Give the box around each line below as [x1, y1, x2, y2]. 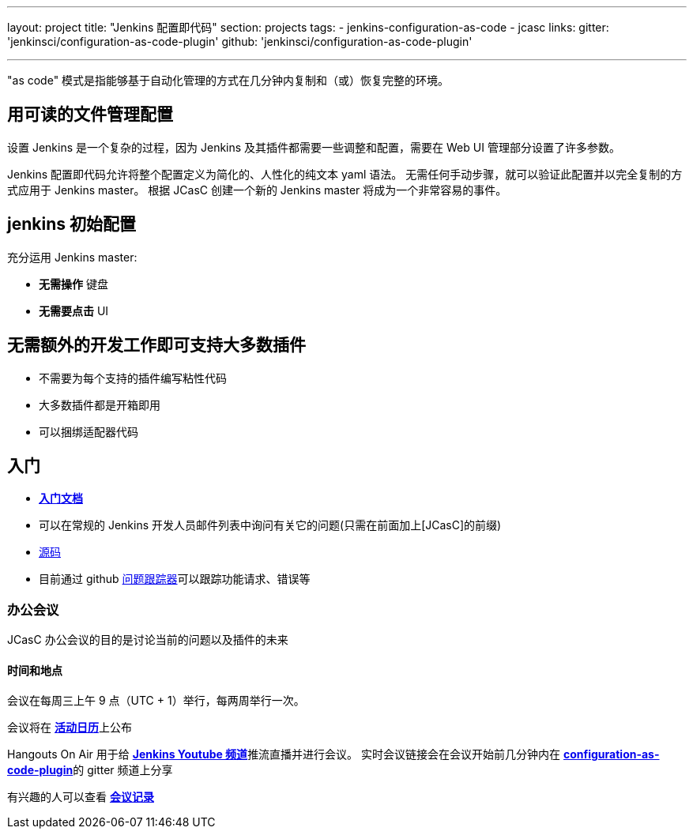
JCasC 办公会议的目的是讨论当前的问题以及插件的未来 [7, 633, 288, 647]
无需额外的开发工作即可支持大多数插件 [7, 335, 306, 355]
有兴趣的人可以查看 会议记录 [7, 790, 154, 804]
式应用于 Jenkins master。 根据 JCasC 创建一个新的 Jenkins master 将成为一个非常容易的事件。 [7, 182, 507, 197]
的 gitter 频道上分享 [73, 763, 173, 777]
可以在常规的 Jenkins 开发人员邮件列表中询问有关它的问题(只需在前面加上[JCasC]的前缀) [39, 518, 502, 532]
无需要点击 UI [39, 303, 109, 318]
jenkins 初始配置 [7, 214, 136, 235]
